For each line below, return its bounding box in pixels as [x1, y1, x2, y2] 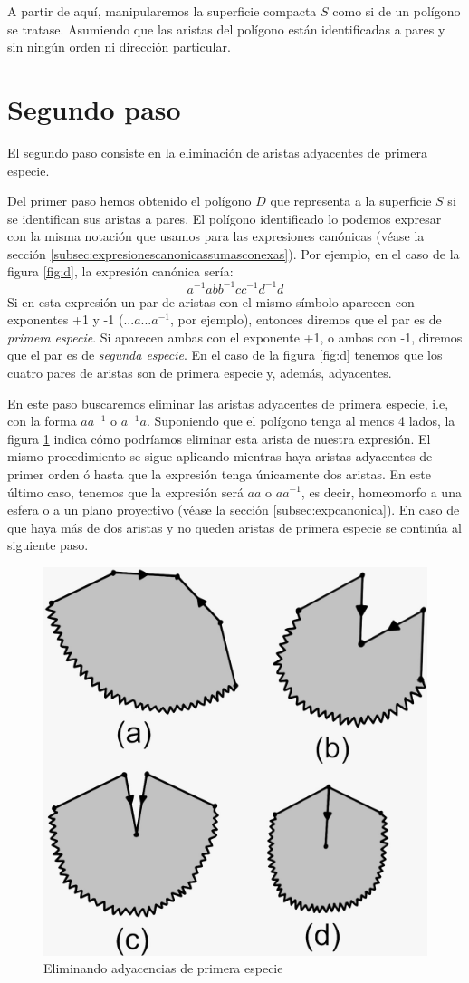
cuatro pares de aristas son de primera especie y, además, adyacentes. [7, 362, 392, 381]
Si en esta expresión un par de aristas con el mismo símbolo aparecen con [7, 292, 415, 311]
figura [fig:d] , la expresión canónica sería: [7, 262, 234, 281]
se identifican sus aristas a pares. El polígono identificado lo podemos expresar [7, 208, 442, 227]
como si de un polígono [332, 2, 461, 20]
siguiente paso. [7, 535, 89, 554]
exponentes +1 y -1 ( [7, 310, 124, 329]
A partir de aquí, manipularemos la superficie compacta [7, 2, 317, 20]
